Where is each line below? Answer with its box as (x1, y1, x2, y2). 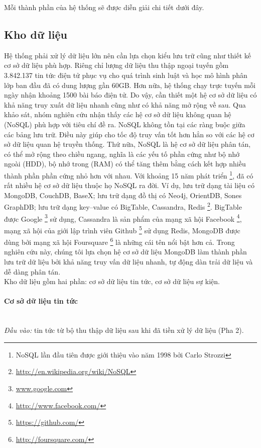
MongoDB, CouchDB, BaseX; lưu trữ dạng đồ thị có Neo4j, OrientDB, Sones (4, 190, 242, 200)
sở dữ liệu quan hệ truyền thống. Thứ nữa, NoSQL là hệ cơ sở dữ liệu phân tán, (4, 139, 251, 149)
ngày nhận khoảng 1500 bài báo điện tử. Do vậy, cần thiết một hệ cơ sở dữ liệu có (4, 89, 257, 100)
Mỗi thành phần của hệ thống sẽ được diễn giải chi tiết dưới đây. (4, 2, 204, 12)
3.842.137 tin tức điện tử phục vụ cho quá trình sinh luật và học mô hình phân (4, 69, 247, 80)
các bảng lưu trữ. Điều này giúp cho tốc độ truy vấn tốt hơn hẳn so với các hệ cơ (4, 129, 254, 139)
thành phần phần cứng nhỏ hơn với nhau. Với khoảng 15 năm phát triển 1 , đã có (4, 168, 253, 181)
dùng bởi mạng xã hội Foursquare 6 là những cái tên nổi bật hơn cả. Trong (4, 235, 235, 247)
